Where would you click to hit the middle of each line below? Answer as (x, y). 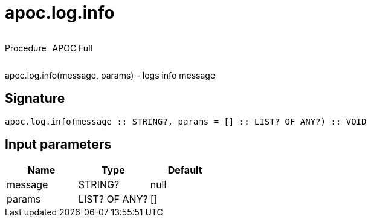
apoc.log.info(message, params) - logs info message (110, 75)
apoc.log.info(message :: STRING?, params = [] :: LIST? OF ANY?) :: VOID (186, 121)
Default (185, 170)
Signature (35, 99)
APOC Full (72, 48)
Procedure (26, 48)
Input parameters (58, 145)
